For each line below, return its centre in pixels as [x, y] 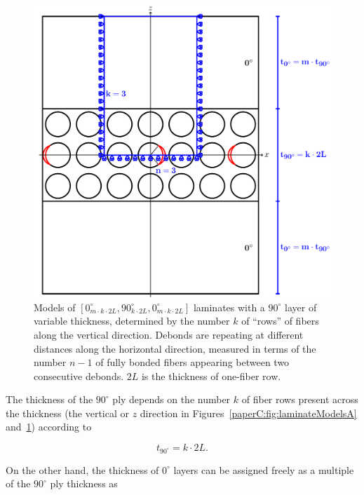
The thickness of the [49, 399]
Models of [55, 307]
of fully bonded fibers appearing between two [193, 362]
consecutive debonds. [79, 375]
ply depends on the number [171, 399]
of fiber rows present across [300, 399]
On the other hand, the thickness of [82, 469]
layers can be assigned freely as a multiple [264, 469]
